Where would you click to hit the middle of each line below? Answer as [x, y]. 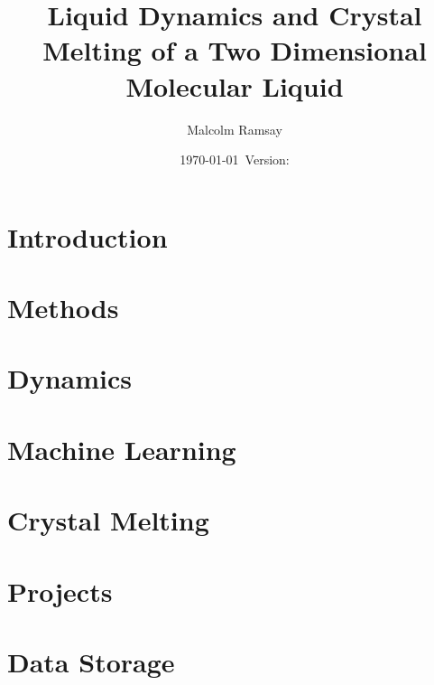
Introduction [88, 236]
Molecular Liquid [235, 85]
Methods [63, 308]
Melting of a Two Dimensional [235, 50]
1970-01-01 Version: [235, 160]
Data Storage [91, 661]
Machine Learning [122, 449]
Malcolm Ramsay [235, 129]
